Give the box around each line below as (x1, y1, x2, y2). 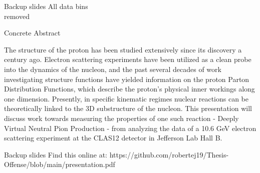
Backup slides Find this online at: (4, 149, 107, 159)
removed (4, 10, 30, 21)
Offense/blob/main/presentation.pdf (4, 159, 115, 169)
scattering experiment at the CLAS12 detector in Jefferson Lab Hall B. (4, 132, 222, 143)
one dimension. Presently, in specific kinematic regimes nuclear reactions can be (4, 93, 248, 103)
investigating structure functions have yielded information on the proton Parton (4, 73, 249, 84)
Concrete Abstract (4, 27, 61, 38)
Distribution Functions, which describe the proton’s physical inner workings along (4, 83, 255, 94)
